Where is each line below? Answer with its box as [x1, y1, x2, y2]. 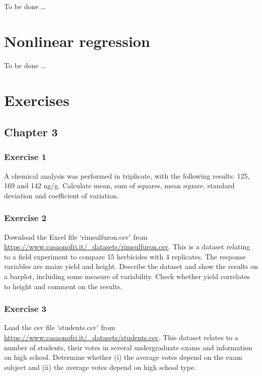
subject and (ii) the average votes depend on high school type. [4, 361, 196, 372]
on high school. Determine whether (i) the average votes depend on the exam [4, 352, 242, 362]
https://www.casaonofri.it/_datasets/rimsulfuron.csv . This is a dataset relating [4, 241, 250, 252]
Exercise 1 [4, 150, 46, 163]
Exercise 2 [4, 211, 46, 224]
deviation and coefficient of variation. [4, 190, 119, 200]
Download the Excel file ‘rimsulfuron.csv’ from [4, 231, 148, 242]
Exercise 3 [4, 302, 46, 315]
